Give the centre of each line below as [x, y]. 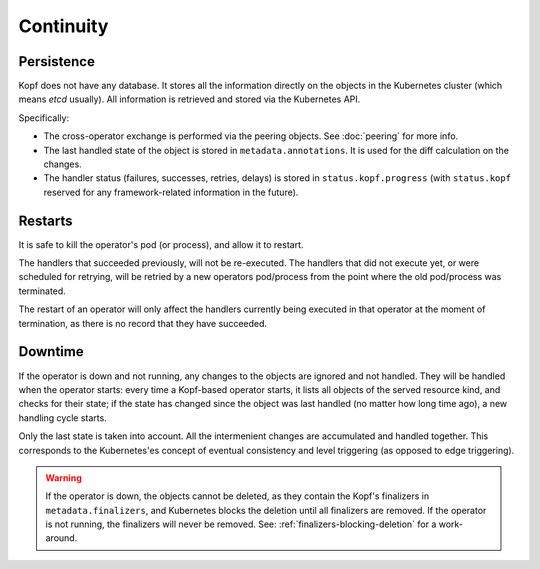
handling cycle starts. [62, 417]
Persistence [56, 61]
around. [61, 538]
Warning [63, 477]
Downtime [51, 351]
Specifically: [44, 117]
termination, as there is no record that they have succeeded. [143, 323]
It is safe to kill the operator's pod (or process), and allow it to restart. [161, 244]
